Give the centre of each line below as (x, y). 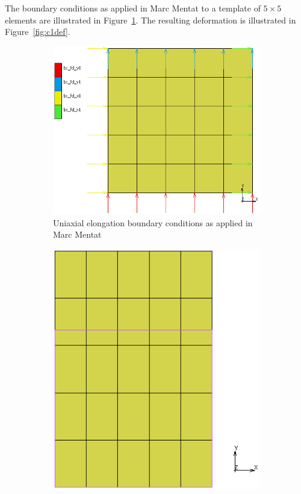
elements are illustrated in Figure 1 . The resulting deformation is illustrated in (150, 20)
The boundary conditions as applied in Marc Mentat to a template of (133, 8)
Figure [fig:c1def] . (38, 32)
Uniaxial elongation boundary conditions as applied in (153, 222)
